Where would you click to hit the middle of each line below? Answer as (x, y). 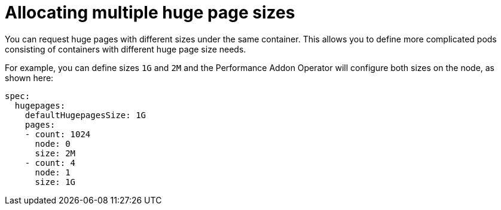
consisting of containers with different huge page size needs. (126, 49)
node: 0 (53, 143)
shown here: (29, 78)
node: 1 (53, 172)
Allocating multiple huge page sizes (150, 13)
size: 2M (55, 153)
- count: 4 (50, 163)
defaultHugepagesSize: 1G (85, 115)
